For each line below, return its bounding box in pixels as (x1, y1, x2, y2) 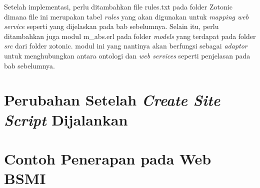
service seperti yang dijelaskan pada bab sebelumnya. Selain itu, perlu (4, 21, 219, 31)
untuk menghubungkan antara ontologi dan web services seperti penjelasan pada (4, 50, 250, 60)
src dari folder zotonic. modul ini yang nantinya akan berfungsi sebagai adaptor (4, 40, 247, 51)
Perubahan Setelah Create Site (4, 89, 220, 110)
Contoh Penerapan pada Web (4, 148, 211, 168)
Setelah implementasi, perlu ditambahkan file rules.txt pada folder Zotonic (4, 1, 232, 11)
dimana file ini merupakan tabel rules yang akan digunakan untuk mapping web (4, 11, 249, 21)
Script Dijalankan (4, 109, 128, 130)
